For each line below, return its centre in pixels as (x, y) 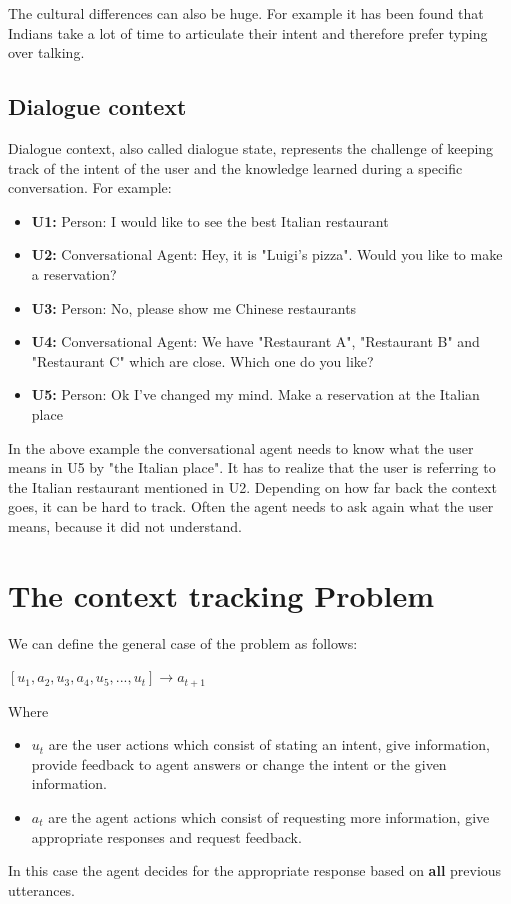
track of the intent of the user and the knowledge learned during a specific (235, 167)
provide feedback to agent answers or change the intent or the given (239, 763)
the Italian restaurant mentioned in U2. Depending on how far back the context (252, 486)
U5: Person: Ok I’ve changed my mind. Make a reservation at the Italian (255, 394)
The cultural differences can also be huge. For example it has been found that (246, 13)
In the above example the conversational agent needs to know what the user (241, 447)
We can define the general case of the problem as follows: (183, 642)
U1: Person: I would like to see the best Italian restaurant (210, 220)
